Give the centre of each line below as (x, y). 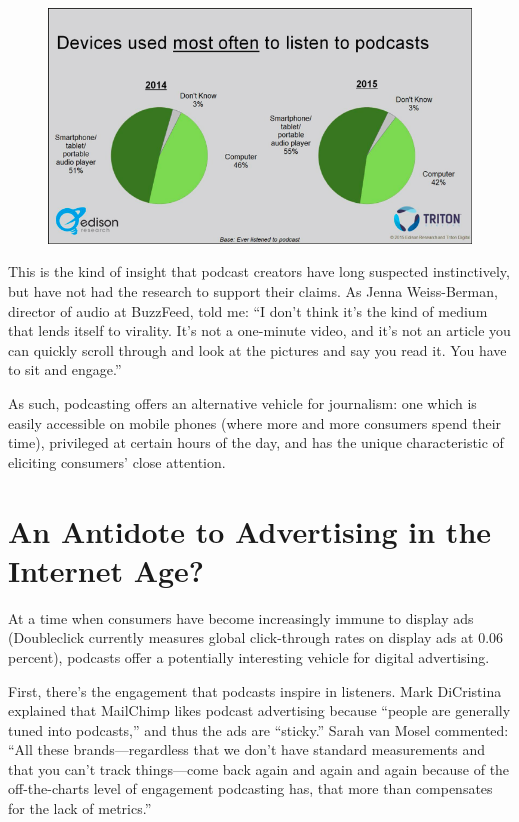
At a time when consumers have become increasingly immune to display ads (241, 617)
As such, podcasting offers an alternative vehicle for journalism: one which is (242, 403)
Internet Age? (106, 569)
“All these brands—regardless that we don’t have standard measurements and (247, 749)
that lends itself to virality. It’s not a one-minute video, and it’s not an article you (259, 330)
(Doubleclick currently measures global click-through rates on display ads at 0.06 (256, 637)
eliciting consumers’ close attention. (117, 461)
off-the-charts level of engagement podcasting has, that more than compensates (250, 788)
